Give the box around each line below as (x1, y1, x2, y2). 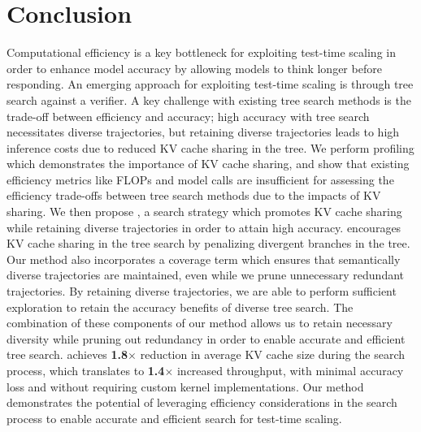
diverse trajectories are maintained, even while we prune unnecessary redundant (7, 266, 405, 283)
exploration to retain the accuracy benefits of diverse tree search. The (7, 298, 354, 315)
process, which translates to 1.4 (7, 362, 165, 378)
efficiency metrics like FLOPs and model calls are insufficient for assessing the (7, 171, 394, 188)
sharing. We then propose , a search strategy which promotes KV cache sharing (7, 203, 402, 220)
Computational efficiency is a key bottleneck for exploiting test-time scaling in (7, 44, 396, 61)
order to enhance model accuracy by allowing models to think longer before (7, 59, 382, 76)
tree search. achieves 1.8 (7, 346, 128, 363)
